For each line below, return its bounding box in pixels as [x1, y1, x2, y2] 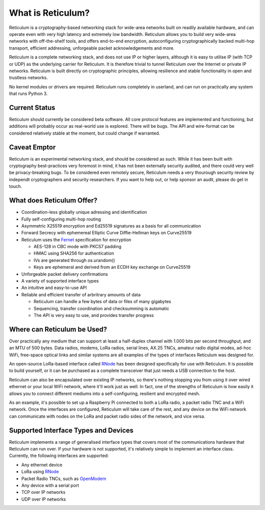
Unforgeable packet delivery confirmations [21, 271, 108, 277]
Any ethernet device [21, 462, 63, 468]
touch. [9, 183, 22, 189]
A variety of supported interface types [21, 278, 99, 284]
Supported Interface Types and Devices [9, 426, 133, 434]
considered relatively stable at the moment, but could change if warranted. [9, 130, 160, 136]
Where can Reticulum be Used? [9, 325, 107, 334]
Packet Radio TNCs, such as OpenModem [21, 476, 106, 482]
